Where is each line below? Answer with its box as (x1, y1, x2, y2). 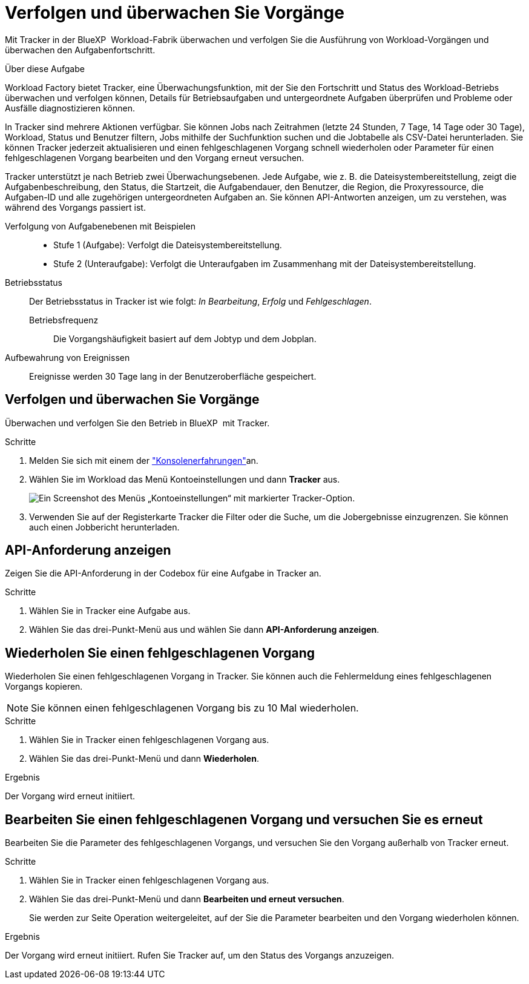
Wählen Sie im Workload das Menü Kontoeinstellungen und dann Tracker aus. (29, 474, 340, 484)
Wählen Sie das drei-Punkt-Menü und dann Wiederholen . (29, 753, 259, 764)
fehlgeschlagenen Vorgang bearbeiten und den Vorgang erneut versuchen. (5, 152, 304, 163)
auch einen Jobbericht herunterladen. (29, 521, 180, 532)
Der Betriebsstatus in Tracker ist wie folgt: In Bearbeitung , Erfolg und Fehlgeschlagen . (29, 296, 372, 306)
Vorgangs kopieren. (5, 681, 83, 692)
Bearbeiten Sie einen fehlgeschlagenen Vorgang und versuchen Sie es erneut (5, 811, 483, 827)
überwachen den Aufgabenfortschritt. (5, 44, 156, 55)
